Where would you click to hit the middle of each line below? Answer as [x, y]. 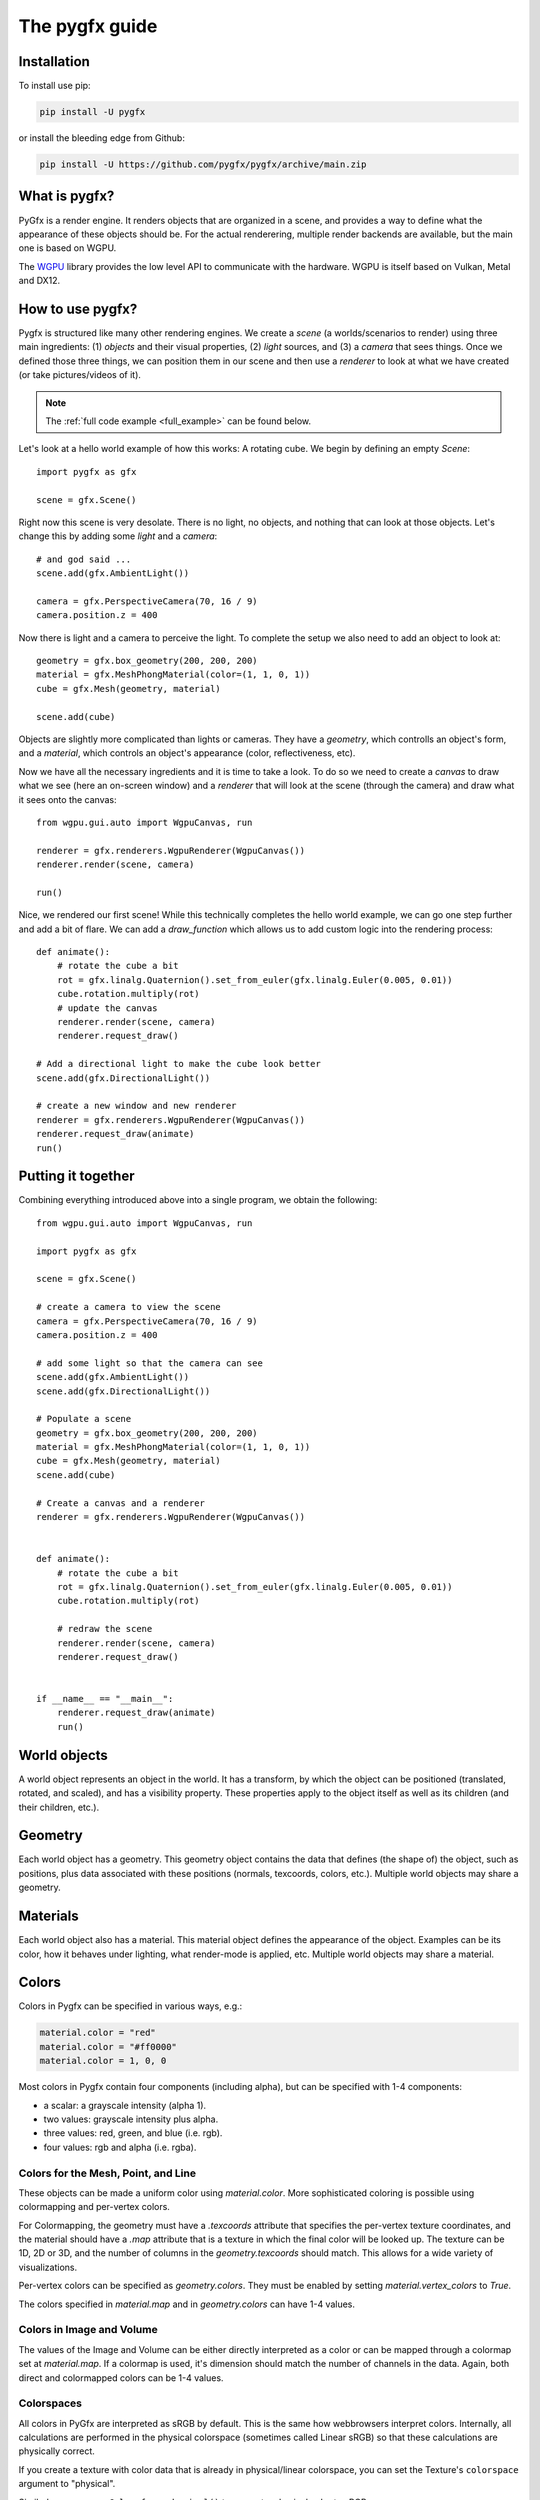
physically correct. [56, 2451]
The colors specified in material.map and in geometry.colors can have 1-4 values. [186, 2304]
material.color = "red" [98, 2033]
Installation [54, 61]
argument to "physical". [67, 2484]
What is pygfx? [66, 196]
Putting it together [76, 1176]
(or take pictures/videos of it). [80, 375]
